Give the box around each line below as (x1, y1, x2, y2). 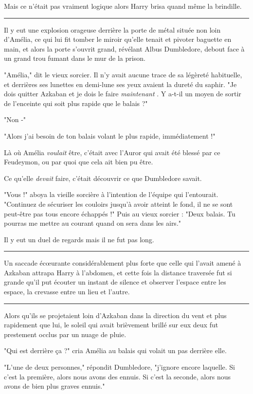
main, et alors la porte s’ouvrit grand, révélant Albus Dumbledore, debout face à (4, 43, 245, 54)
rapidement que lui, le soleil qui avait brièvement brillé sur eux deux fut (4, 320, 218, 330)
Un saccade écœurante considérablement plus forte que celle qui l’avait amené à (4, 258, 241, 268)
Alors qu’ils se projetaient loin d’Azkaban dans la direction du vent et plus (4, 310, 227, 320)
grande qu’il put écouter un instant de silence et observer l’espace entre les (4, 277, 226, 287)
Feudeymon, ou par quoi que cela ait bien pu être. (4, 157, 153, 167)
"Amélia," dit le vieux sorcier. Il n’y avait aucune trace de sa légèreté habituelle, (4, 69, 242, 79)
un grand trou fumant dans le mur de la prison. (4, 53, 145, 63)
